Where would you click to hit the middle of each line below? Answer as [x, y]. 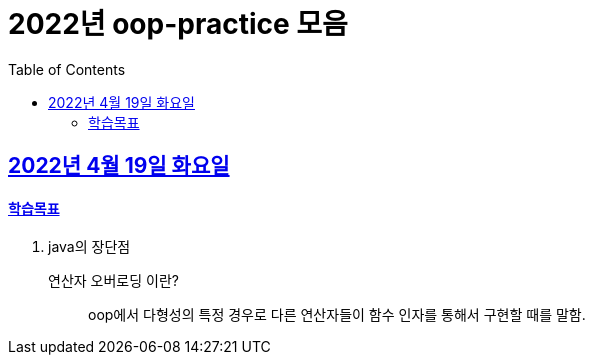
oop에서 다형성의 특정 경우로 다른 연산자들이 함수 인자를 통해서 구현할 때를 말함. [337, 315]
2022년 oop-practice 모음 [178, 24]
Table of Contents [67, 69]
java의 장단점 [89, 247]
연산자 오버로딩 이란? [113, 281]
